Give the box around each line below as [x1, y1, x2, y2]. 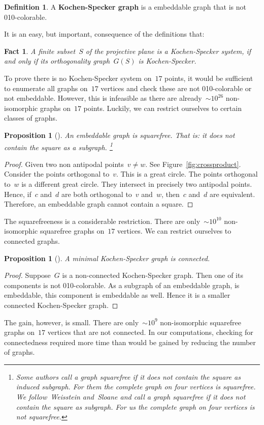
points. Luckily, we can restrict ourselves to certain [83, 102, 242, 113]
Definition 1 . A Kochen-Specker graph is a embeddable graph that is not [4, 2, 246, 12]
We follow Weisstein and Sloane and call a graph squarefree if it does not [16, 391, 246, 402]
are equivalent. [209, 188, 255, 199]
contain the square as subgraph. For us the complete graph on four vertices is [16, 401, 255, 412]
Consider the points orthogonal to [4, 168, 110, 179]
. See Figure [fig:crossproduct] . [145, 158, 241, 169]
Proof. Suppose [4, 270, 51, 280]
